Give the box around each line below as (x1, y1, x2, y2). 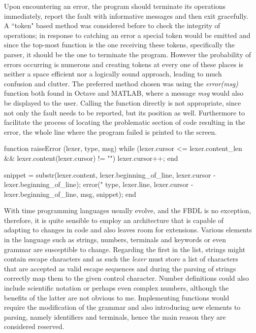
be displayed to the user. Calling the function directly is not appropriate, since (4, 97, 241, 108)
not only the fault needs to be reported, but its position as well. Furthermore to (4, 107, 245, 117)
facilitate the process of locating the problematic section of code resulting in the (4, 117, 245, 127)
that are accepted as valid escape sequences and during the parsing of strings (4, 263, 236, 273)
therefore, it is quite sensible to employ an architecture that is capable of (4, 215, 224, 225)
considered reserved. (4, 321, 64, 332)
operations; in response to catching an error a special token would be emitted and (4, 30, 251, 40)
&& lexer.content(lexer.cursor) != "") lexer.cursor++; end (4, 152, 178, 163)
